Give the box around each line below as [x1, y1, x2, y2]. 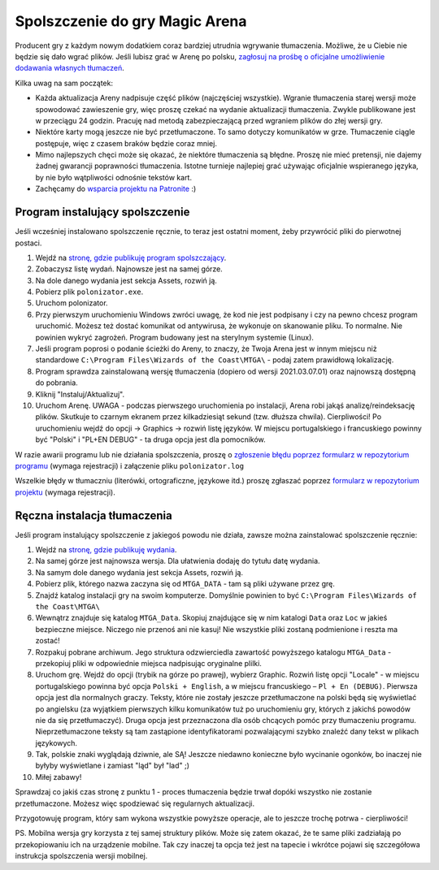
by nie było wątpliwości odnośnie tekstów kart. [35, 172, 193, 182]
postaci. [15, 238, 42, 248]
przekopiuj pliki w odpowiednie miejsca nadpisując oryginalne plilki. [35, 658, 262, 668]
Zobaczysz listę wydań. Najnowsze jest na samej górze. [35, 264, 223, 274]
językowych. [35, 738, 77, 747]
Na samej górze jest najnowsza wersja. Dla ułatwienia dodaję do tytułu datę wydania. [35, 556, 320, 566]
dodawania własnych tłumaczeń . [15, 63, 125, 73]
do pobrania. [35, 378, 79, 387]
